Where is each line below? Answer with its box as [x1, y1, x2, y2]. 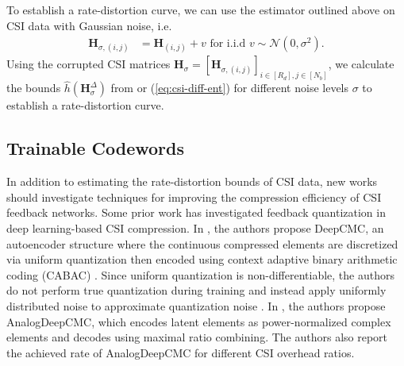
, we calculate [328, 56, 394, 72]
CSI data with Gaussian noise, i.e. [6, 17, 172, 33]
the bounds [6, 79, 61, 96]
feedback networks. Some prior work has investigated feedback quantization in [6, 204, 386, 221]
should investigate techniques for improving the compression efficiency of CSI [6, 188, 382, 205]
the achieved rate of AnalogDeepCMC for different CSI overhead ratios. [6, 344, 355, 360]
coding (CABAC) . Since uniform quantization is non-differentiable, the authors [6, 266, 394, 283]
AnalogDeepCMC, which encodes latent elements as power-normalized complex [6, 313, 391, 329]
